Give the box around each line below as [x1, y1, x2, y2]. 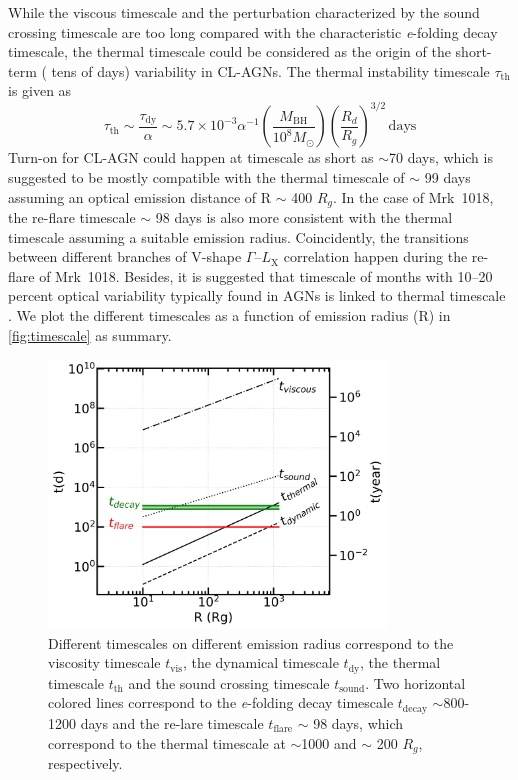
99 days [424, 167, 471, 188]
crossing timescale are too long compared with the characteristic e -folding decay [8, 21, 498, 42]
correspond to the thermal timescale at [48, 732, 286, 753]
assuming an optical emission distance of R [8, 186, 272, 207]
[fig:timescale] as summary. [8, 324, 172, 345]
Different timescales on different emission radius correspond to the [48, 632, 454, 653]
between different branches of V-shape [8, 246, 242, 267]
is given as [8, 80, 72, 101]
